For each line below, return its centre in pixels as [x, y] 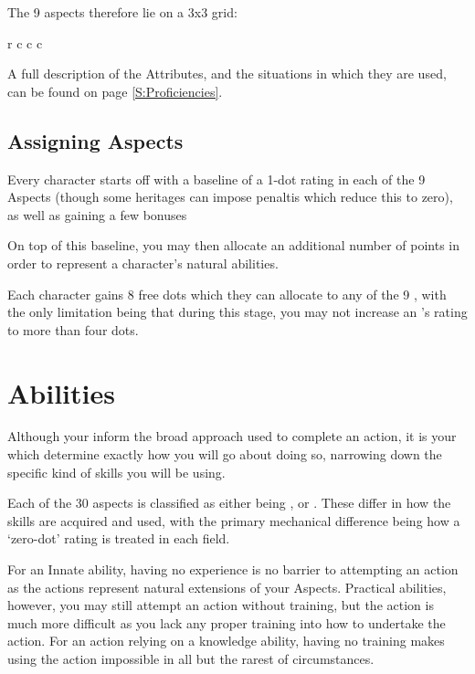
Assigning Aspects [95, 140]
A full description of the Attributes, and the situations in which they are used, [227, 74]
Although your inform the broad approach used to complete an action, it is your [232, 436]
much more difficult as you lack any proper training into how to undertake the [227, 622]
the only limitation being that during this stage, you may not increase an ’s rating [237, 312]
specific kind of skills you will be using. [116, 472]
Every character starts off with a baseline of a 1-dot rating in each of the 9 [216, 179]
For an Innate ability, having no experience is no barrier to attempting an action [233, 569]
